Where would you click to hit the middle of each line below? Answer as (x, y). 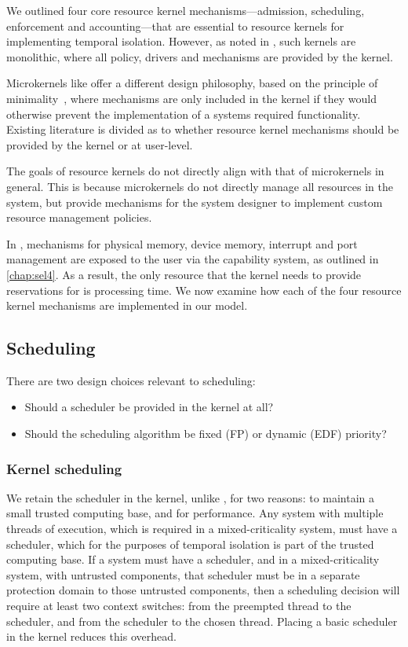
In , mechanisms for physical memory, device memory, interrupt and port (182, 243)
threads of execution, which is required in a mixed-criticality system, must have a (202, 529)
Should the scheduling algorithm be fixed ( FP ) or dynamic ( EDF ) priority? (206, 434)
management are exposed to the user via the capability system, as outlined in (193, 259)
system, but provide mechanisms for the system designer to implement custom (195, 202)
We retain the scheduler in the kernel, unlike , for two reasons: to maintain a (191, 497)
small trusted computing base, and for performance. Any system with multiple (195, 513)
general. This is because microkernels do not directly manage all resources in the (200, 186)
